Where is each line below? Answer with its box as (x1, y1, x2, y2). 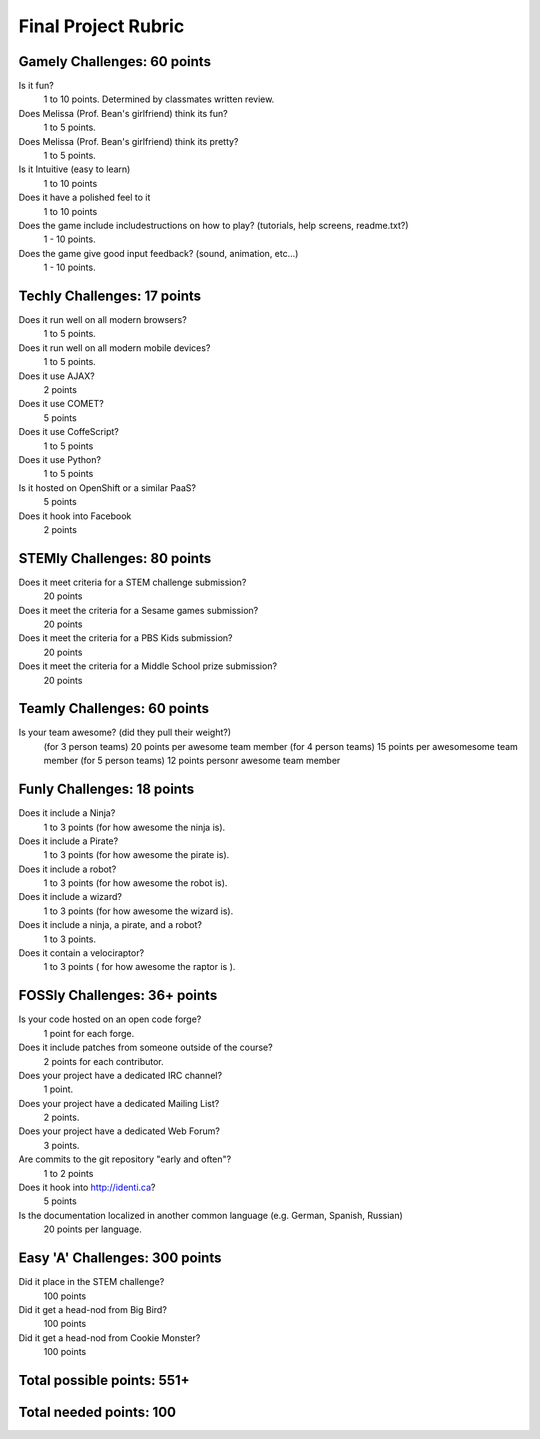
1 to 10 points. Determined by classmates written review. (43, 93, 275, 105)
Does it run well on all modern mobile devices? (18, 341, 211, 354)
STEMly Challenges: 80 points (18, 550, 212, 567)
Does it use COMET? (18, 398, 104, 410)
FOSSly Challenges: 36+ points (18, 987, 218, 1004)
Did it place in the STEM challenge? (18, 1276, 165, 1288)
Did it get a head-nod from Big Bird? (18, 1303, 167, 1315)
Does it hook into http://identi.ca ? (18, 1181, 156, 1194)
